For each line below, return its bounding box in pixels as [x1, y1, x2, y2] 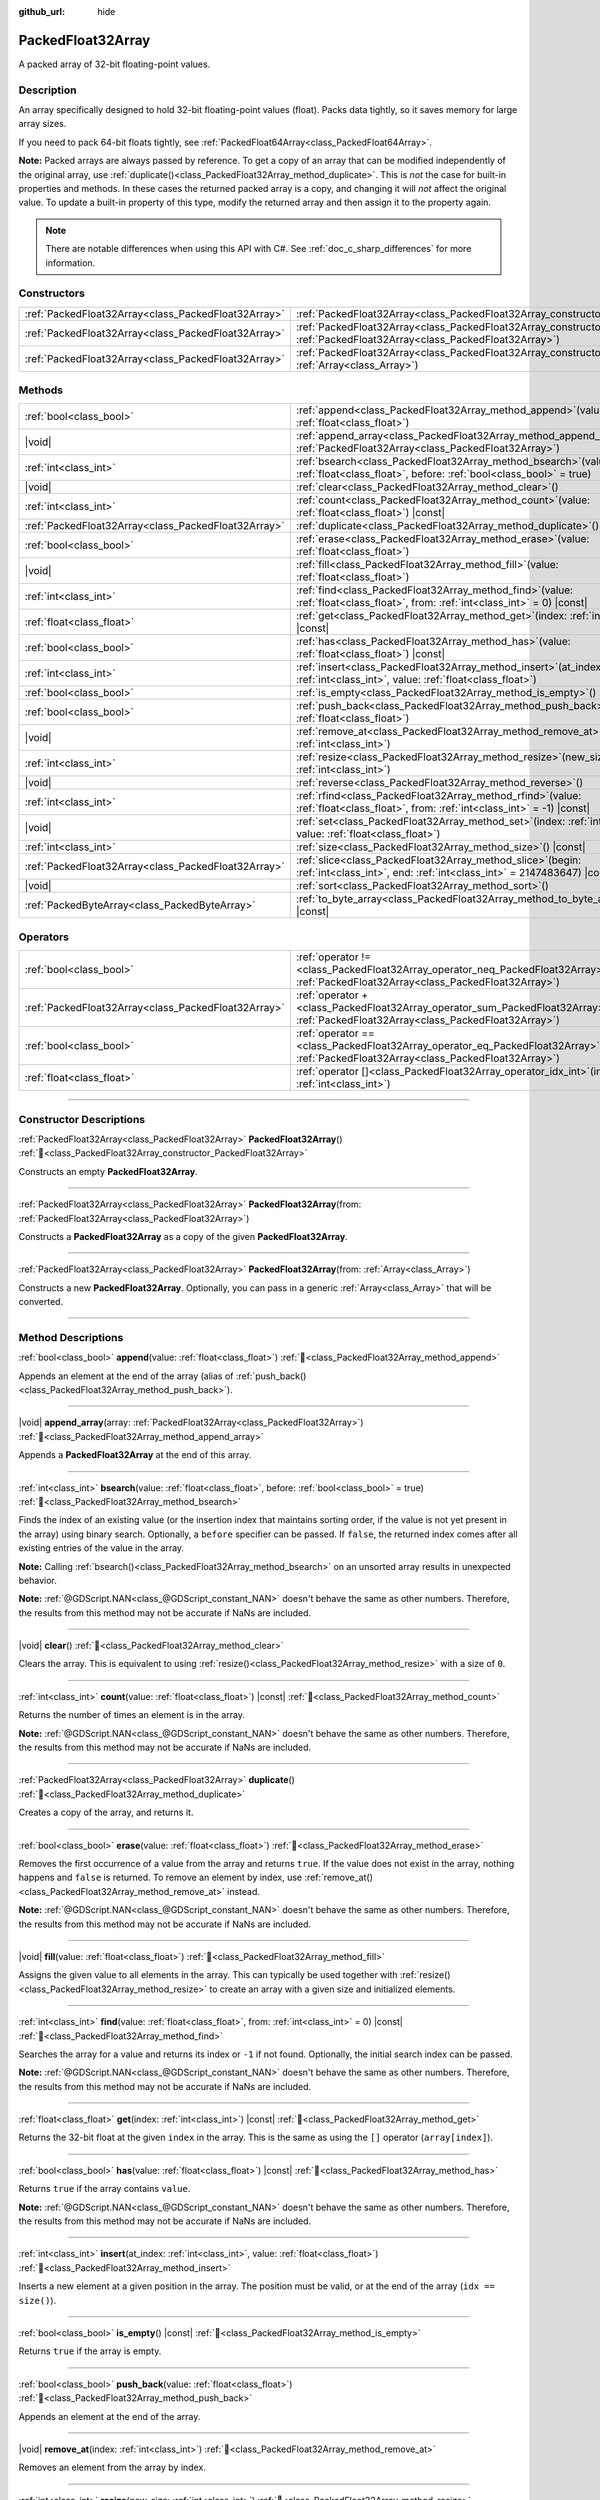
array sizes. [18, 118, 67, 130]
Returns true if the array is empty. [18, 2345, 162, 2357]
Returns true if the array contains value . [18, 2183, 191, 2195]
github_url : [18, 6, 65, 17]
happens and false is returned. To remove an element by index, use [18, 1871, 303, 1884]
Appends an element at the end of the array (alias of [18, 1370, 234, 1382]
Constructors [18, 286, 85, 300]
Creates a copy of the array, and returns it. [18, 1806, 194, 1819]
